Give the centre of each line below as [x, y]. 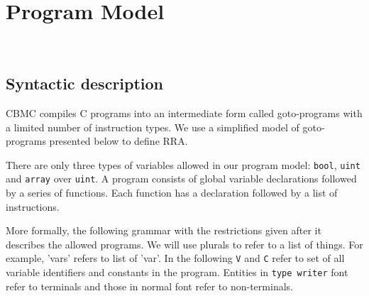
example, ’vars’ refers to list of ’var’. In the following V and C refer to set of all [175, 258]
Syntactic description [85, 83]
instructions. [33, 206]
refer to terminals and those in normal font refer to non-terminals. [149, 286]
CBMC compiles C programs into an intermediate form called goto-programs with [184, 113]
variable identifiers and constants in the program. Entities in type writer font [177, 272]
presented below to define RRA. [119, 141]
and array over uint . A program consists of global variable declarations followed [181, 179]
